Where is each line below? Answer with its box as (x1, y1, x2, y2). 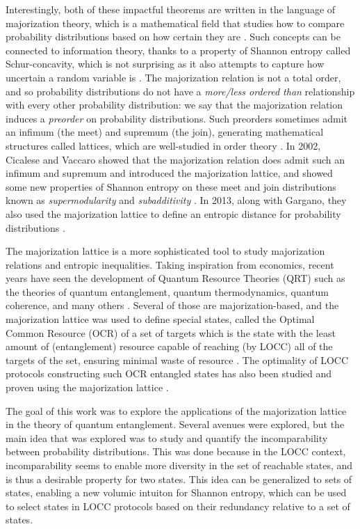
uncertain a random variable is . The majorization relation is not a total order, (6, 70, 341, 84)
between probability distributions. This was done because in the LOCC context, (6, 444, 346, 459)
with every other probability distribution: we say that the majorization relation (6, 97, 343, 112)
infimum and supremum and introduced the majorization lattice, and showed (6, 166, 333, 180)
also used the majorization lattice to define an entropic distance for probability (6, 206, 341, 221)
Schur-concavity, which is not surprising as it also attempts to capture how (6, 56, 325, 71)
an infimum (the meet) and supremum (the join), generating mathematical (6, 125, 324, 139)
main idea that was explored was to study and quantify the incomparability (6, 430, 328, 445)
